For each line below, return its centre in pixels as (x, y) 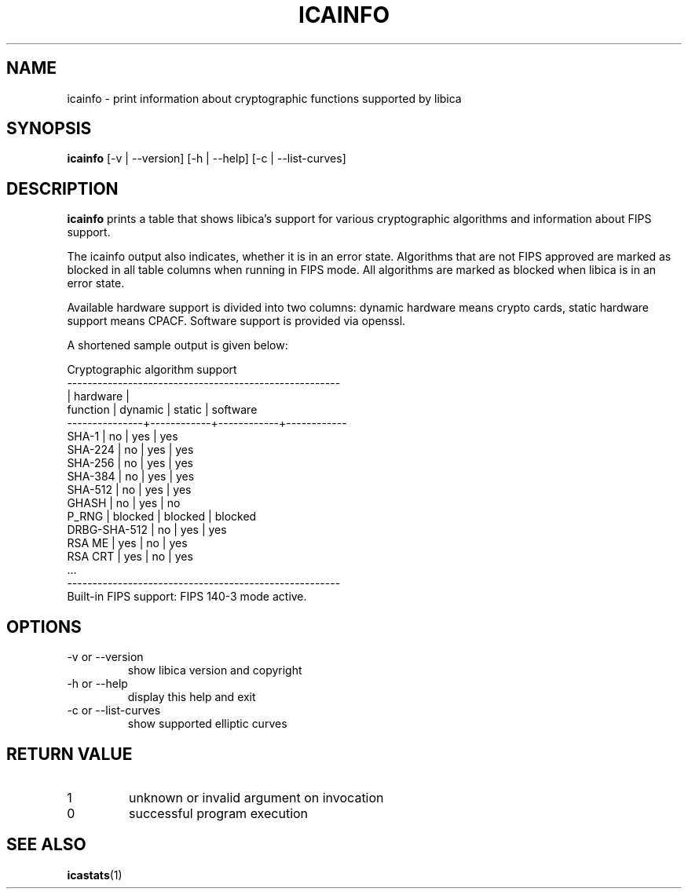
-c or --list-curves (114, 711)
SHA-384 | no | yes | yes (131, 477)
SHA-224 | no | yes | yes (130, 450)
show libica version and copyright (215, 670)
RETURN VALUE (70, 754)
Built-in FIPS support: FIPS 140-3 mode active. (187, 597)
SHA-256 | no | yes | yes (130, 463)
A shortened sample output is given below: (177, 345)
